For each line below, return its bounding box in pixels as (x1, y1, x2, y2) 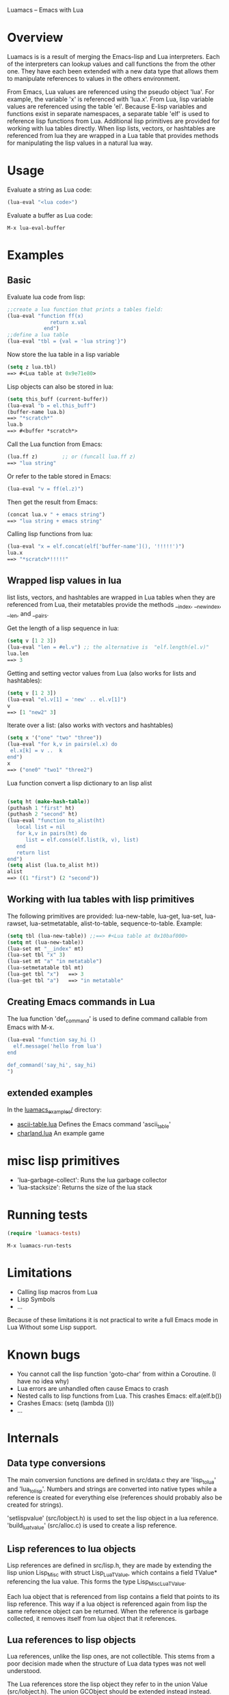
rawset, (7, 919, 29, 927)
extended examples (7, 1087, 94, 1099)
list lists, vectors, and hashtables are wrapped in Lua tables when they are (7, 593, 215, 601)
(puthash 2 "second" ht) (7, 811, 78, 818)
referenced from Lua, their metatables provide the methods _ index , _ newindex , (7, 600, 222, 610)
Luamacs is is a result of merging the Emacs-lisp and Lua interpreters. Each (7, 52, 220, 60)
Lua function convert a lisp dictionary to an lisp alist (7, 779, 152, 787)
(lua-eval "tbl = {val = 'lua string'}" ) (7, 338, 127, 345)
